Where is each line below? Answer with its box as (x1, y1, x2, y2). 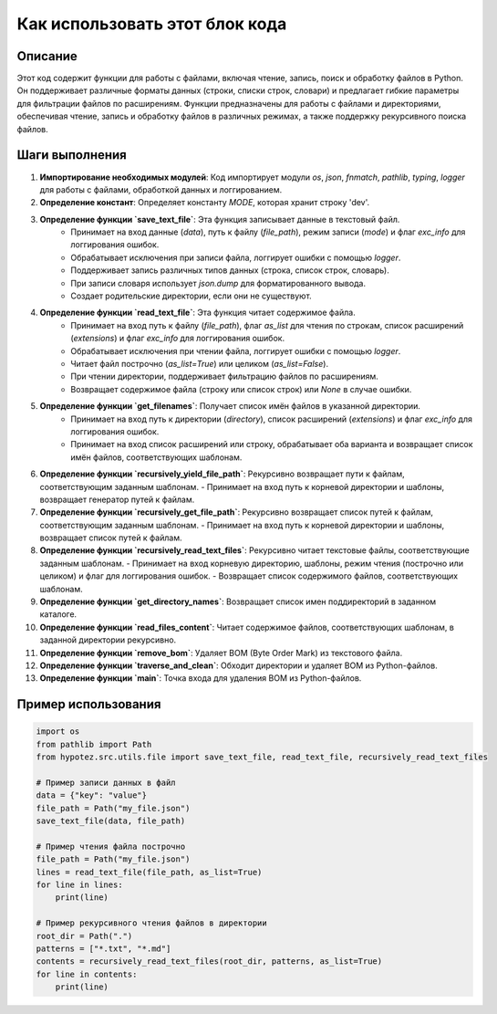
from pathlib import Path (36, 739, 152, 749)
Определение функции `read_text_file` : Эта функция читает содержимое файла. (39, 307, 356, 319)
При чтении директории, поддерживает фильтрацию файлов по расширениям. (70, 371, 378, 382)
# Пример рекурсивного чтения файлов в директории (36, 918, 268, 928)
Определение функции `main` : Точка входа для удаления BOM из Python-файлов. (39, 673, 362, 684)
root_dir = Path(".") (36, 931, 133, 941)
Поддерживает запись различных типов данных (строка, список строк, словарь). (70, 265, 389, 276)
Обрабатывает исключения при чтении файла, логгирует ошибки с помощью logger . (70, 345, 401, 356)
